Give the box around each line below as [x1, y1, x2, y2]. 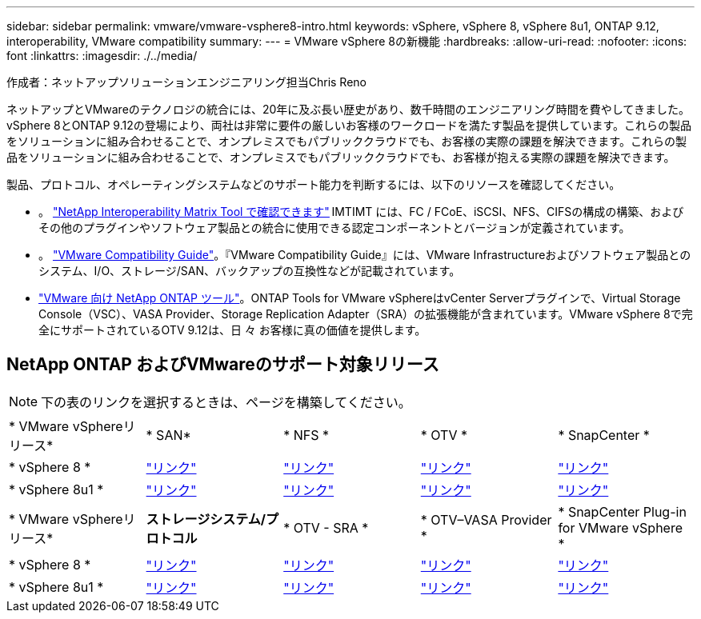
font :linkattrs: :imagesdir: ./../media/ [6, 49, 198, 62]
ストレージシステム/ [146, 510, 266, 527]
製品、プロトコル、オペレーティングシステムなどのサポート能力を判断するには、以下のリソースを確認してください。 [6, 178, 621, 191]
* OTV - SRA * [283, 519, 369, 536]
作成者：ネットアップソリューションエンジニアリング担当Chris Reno [6, 75, 367, 89]
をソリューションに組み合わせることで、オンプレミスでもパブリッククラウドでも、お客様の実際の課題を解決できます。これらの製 [6, 134, 687, 148]
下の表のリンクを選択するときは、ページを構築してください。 [41, 393, 411, 410]
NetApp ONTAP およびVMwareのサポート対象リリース [6, 354, 439, 375]
